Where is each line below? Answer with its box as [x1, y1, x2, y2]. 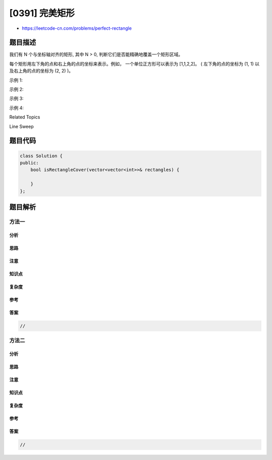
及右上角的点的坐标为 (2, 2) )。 [9, 68, 74, 74]
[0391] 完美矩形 [9, 8, 75, 19]
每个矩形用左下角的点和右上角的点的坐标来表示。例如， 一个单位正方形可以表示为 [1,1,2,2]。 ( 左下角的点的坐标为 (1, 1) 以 [9, 60, 259, 67]
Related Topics [9, 114, 40, 120]
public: [20, 160, 39, 166]
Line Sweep [9, 123, 34, 129]
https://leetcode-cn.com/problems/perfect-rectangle [22, 25, 132, 31]
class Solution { [20, 153, 63, 159]
